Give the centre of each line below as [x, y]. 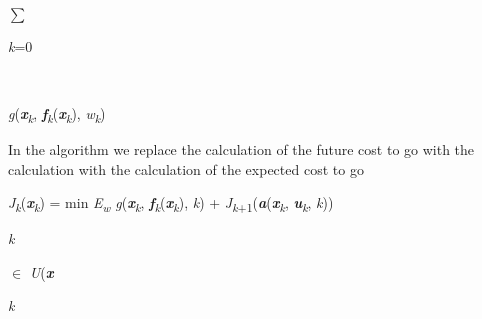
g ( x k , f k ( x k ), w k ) [57, 114]
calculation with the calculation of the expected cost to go [186, 168]
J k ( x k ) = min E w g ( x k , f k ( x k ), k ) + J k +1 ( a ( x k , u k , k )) [171, 203]
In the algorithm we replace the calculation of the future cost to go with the [241, 148]
